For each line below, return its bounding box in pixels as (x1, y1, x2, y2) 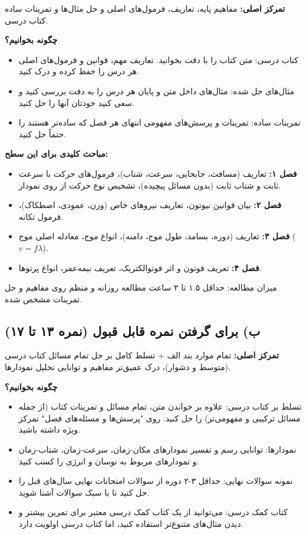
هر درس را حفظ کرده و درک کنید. (18, 65, 139, 77)
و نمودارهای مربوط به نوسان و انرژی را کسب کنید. (18, 454, 199, 467)
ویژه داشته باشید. (18, 423, 80, 436)
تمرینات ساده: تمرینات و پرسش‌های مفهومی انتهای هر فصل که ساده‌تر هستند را (18, 116, 301, 128)
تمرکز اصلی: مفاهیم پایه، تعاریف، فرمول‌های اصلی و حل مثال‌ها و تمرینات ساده (5, 2, 285, 14)
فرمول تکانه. (18, 210, 63, 222)
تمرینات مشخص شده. (5, 292, 83, 305)
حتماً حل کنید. (18, 127, 66, 140)
